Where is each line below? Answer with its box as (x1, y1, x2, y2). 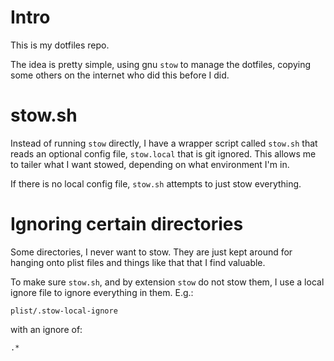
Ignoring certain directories (10, 213, 244, 236)
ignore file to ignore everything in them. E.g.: (10, 286, 194, 298)
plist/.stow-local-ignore (10, 306, 118, 316)
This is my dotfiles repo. (10, 39, 110, 51)
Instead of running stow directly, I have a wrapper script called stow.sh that (10, 137, 318, 149)
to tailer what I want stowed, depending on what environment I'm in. (10, 158, 290, 170)
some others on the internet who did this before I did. (10, 69, 230, 81)
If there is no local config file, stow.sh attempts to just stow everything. (10, 177, 302, 190)
